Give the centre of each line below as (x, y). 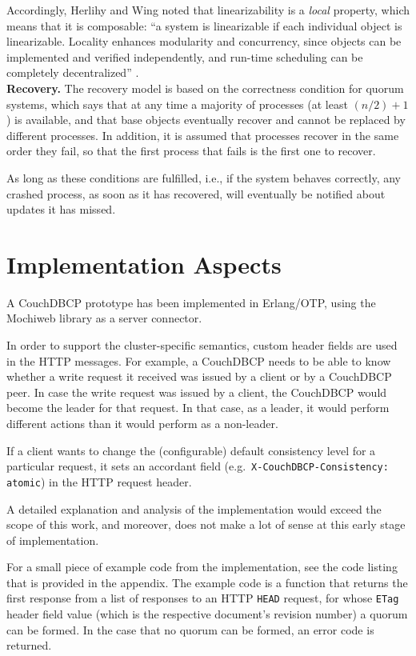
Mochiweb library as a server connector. (104, 318)
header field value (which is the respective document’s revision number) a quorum (207, 614)
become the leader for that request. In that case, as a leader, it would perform (198, 408)
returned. (29, 645)
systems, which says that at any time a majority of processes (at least (177, 104)
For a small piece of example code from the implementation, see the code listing (202, 567)
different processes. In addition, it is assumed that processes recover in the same (203, 135)
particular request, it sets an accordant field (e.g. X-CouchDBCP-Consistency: (198, 466)
